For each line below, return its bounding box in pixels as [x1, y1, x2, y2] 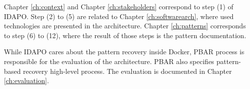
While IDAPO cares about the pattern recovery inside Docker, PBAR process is [4, 46, 245, 57]
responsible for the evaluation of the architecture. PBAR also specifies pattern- [4, 56, 241, 66]
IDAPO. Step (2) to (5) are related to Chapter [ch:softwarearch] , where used [4, 11, 234, 21]
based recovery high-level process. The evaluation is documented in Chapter [4, 66, 232, 76]
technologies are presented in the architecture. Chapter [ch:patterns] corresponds [4, 21, 246, 31]
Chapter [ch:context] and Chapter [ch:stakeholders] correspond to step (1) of [4, 1, 234, 11]
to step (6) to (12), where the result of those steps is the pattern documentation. [4, 30, 247, 40]
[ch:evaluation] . [4, 75, 49, 86]
